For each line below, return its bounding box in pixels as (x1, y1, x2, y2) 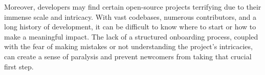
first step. (4, 61, 34, 71)
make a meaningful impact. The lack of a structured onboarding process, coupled (4, 31, 258, 42)
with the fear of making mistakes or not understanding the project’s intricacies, (4, 41, 253, 52)
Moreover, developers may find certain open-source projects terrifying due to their (4, 2, 261, 12)
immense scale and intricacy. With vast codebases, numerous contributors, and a (4, 11, 257, 22)
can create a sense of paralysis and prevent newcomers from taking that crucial (4, 51, 252, 61)
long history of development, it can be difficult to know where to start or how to (4, 21, 256, 32)
